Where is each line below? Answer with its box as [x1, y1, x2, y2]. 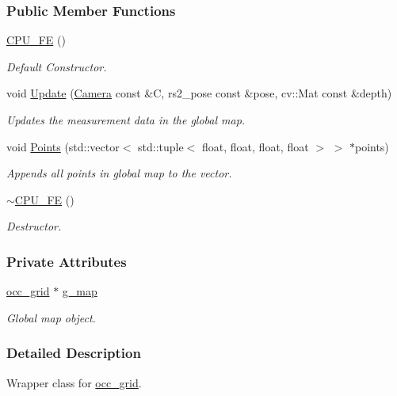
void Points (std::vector [6, 138, 120, 154]
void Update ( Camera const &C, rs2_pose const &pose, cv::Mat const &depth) [6, 85, 392, 101]
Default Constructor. [6, 58, 107, 74]
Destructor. [6, 218, 62, 234]
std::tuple [138, 138, 184, 154]
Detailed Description [6, 343, 141, 363]
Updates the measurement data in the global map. [6, 112, 246, 128]
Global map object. [6, 309, 96, 326]
